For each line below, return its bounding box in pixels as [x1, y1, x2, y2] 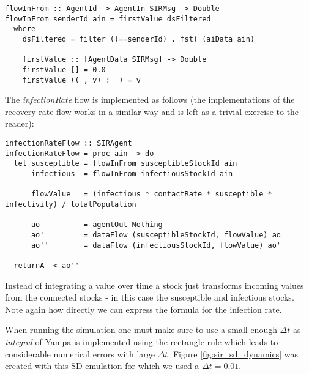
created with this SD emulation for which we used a [5, 359, 199, 372]
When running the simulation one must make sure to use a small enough [5, 323, 277, 336]
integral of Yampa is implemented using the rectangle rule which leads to [5, 335, 278, 348]
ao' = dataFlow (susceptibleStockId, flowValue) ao [31, 230, 281, 239]
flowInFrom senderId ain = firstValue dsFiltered [5, 14, 211, 23]
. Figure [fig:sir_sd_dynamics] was [168, 347, 298, 360]
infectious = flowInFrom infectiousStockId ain [31, 170, 233, 178]
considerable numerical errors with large [5, 347, 155, 360]
